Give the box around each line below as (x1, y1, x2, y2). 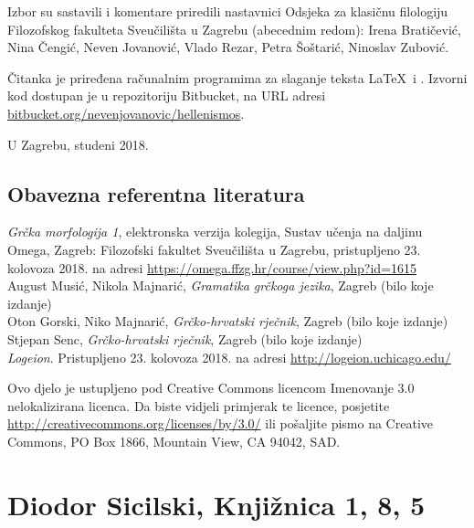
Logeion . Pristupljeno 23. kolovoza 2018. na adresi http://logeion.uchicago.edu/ (7, 347, 451, 366)
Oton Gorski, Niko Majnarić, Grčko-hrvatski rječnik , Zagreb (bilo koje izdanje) (7, 312, 448, 331)
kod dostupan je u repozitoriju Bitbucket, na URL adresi (7, 86, 326, 105)
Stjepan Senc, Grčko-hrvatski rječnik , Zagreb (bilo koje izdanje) (7, 329, 363, 348)
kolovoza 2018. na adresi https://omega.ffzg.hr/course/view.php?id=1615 (7, 258, 416, 277)
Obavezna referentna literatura (7, 179, 305, 207)
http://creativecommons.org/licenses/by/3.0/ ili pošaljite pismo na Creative (7, 414, 433, 433)
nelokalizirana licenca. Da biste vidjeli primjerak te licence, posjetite (7, 396, 390, 415)
